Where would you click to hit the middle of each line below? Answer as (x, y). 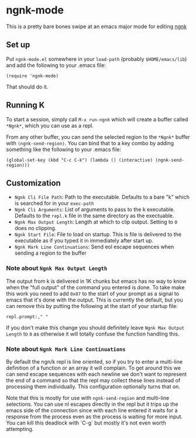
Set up (18, 45)
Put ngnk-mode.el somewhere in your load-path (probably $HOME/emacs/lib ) (97, 59)
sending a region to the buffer (50, 253)
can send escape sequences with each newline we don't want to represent (97, 374)
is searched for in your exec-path (54, 203)
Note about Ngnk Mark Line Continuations (66, 349)
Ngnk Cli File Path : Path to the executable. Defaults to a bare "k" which (102, 197)
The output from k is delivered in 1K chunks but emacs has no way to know (96, 281)
